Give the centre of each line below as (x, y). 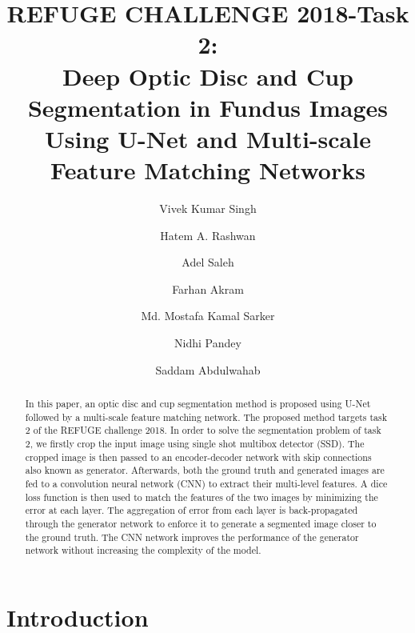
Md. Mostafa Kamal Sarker (208, 316)
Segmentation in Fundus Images (208, 107)
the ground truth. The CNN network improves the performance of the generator (192, 537)
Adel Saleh (208, 262)
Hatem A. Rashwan (208, 235)
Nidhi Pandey (208, 343)
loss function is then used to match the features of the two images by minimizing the (202, 497)
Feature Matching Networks (208, 170)
